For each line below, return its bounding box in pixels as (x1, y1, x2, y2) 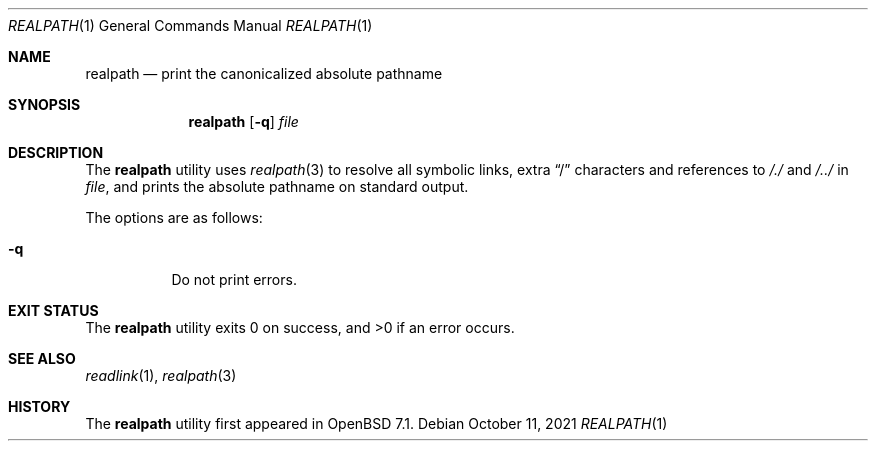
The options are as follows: (85, 209, 263, 226)
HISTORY (8, 398, 71, 415)
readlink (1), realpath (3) (85, 367, 237, 384)
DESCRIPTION (8, 144, 104, 161)
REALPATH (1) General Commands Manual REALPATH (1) (8, 17, 373, 34)
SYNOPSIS (8, 96, 81, 113)
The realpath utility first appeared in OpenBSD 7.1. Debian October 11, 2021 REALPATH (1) (85, 415, 668, 432)
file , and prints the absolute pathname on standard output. (85, 178, 469, 195)
